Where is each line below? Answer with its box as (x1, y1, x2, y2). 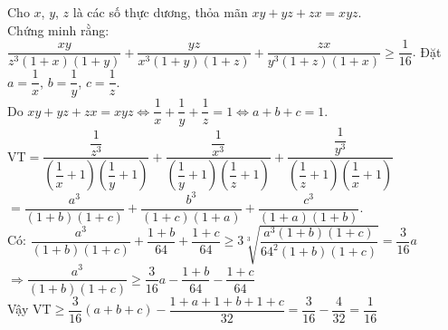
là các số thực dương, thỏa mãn (72, 3, 248, 21)
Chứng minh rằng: (7, 20, 110, 39)
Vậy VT (7, 299, 52, 318)
